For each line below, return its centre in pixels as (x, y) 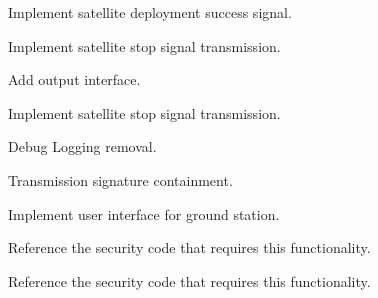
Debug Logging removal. (82, 146)
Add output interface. (74, 79)
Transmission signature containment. (120, 179)
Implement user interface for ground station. (144, 213)
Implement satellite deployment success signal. (150, 12)
